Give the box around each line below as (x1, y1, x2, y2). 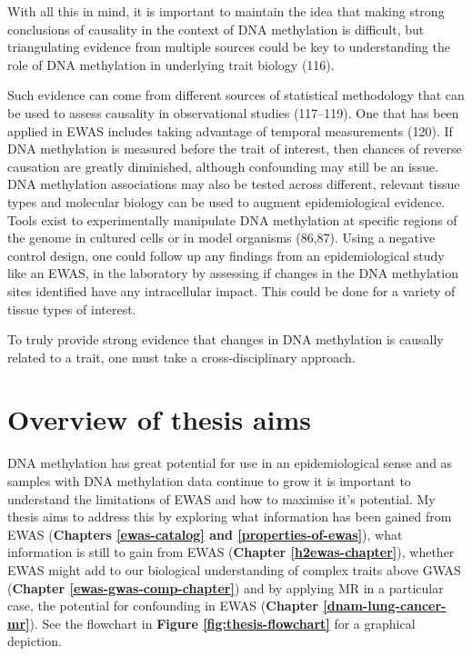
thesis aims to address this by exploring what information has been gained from (7, 507, 452, 526)
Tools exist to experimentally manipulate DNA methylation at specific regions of (7, 210, 457, 229)
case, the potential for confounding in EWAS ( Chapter (7, 596, 318, 615)
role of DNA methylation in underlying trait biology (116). (7, 55, 335, 74)
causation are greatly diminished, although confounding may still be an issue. (7, 156, 438, 175)
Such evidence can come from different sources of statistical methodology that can (7, 85, 465, 104)
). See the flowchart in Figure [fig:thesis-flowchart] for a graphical (29, 613, 416, 632)
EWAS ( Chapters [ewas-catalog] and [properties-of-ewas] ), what (7, 524, 403, 543)
